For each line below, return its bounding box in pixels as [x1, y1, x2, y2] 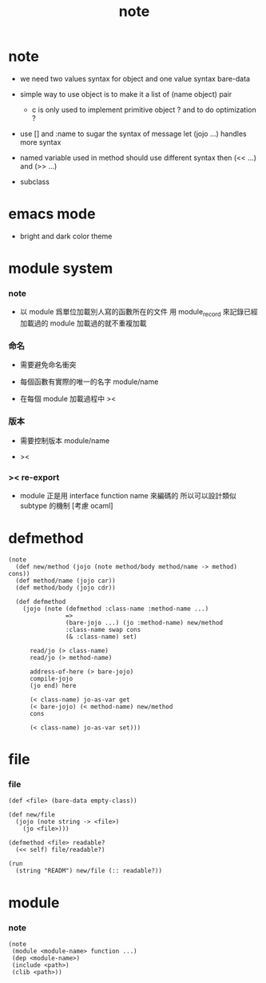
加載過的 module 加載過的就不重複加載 [19, 318, 147, 328]
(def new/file [8, 811, 56, 819]
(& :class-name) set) [65, 633, 137, 641]
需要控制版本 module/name [19, 435, 110, 446]
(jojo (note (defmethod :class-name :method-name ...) [22, 605, 209, 613]
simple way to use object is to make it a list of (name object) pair [19, 89, 232, 98]
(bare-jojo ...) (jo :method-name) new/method [65, 618, 224, 626]
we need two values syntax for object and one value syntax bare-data [19, 74, 250, 83]
